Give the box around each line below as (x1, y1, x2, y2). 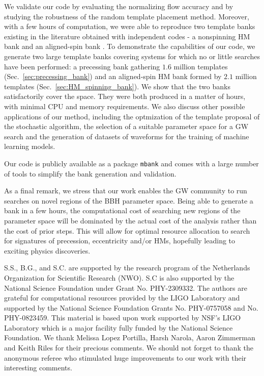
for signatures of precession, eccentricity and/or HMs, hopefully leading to (4, 235, 236, 246)
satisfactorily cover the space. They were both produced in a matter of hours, (4, 91, 246, 102)
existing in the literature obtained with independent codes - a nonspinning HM (4, 31, 250, 41)
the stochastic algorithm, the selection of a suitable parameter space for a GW (4, 121, 249, 132)
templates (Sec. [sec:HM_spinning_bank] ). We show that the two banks (4, 81, 230, 91)
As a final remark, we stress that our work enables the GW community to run (4, 185, 247, 196)
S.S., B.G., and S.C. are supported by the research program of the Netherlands (4, 262, 250, 273)
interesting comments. (4, 362, 72, 373)
